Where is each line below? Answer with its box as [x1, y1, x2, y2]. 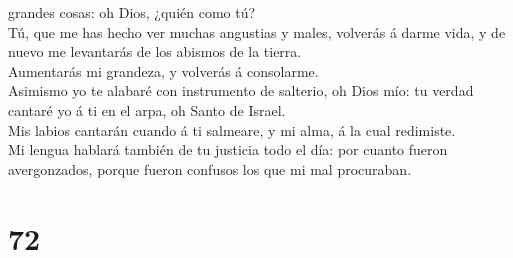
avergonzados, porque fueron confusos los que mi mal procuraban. [8, 158, 412, 179]
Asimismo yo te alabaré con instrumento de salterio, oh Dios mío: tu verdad [8, 80, 474, 101]
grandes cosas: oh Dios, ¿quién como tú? [8, 2, 256, 22]
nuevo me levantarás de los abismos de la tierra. [8, 41, 302, 62]
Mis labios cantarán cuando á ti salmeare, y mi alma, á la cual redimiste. [8, 119, 456, 140]
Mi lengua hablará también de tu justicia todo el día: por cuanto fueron [8, 139, 448, 160]
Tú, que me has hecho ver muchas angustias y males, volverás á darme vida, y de [8, 21, 506, 42]
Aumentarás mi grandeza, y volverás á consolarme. [8, 60, 319, 81]
